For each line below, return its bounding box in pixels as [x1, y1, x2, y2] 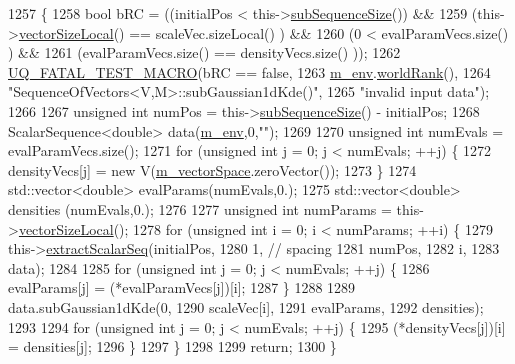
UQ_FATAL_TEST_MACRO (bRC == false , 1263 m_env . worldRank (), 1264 [8, 61, 491, 82]
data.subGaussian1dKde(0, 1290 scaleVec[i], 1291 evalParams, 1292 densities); [8, 296, 484, 317]
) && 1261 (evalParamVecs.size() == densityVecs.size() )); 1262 [8, 42, 401, 63]
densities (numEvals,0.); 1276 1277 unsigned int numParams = [8, 198, 392, 219]
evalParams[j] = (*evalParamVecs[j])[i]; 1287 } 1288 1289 [8, 277, 356, 298]
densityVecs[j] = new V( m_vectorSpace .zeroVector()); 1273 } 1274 [8, 159, 417, 180]
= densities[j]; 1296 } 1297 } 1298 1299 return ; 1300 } [8, 336, 337, 357]
